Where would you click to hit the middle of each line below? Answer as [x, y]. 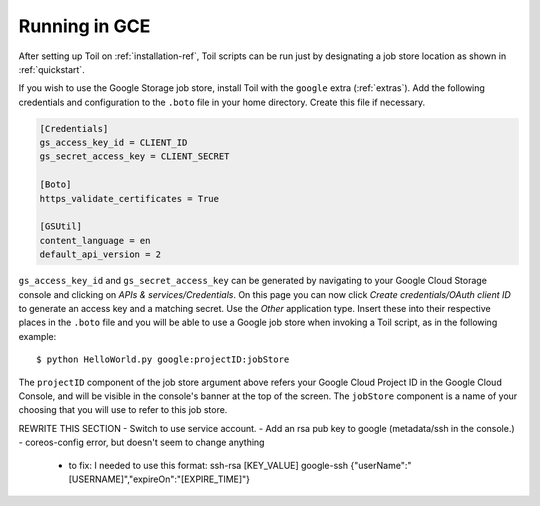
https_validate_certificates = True [129, 198]
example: [37, 336]
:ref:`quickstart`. [51, 69]
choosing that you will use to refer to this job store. [123, 410]
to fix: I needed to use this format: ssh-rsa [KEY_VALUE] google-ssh [208, 465]
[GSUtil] [61, 226]
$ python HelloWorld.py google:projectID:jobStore [163, 359]
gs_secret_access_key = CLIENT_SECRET [134, 156]
